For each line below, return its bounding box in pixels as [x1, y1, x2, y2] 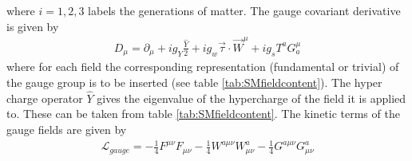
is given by [6, 18, 59, 34]
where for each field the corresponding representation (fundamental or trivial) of [6, 58, 399, 75]
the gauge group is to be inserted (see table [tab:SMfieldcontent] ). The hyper [6, 73, 382, 90]
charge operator [6, 89, 83, 106]
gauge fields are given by [6, 120, 127, 137]
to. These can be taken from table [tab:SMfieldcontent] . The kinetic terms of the [6, 105, 400, 122]
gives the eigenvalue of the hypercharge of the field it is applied [97, 89, 406, 106]
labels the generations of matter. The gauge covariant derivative [88, 2, 401, 18]
